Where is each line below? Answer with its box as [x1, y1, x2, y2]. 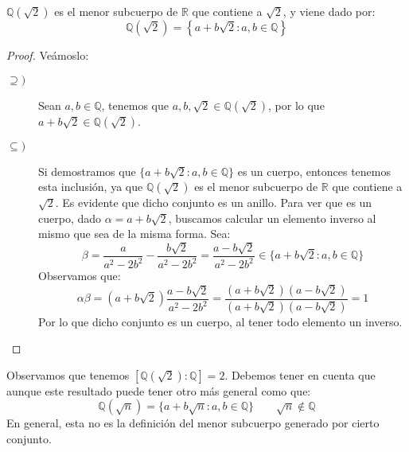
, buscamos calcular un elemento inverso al [168, 209, 376, 226]
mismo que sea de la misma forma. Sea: [38, 225, 231, 242]
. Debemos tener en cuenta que [224, 366, 376, 383]
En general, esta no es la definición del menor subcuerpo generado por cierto [6, 415, 380, 431]
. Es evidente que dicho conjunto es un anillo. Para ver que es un [55, 194, 372, 211]
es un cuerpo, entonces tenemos [237, 162, 391, 179]
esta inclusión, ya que [38, 178, 143, 195]
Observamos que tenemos [6, 366, 130, 383]
